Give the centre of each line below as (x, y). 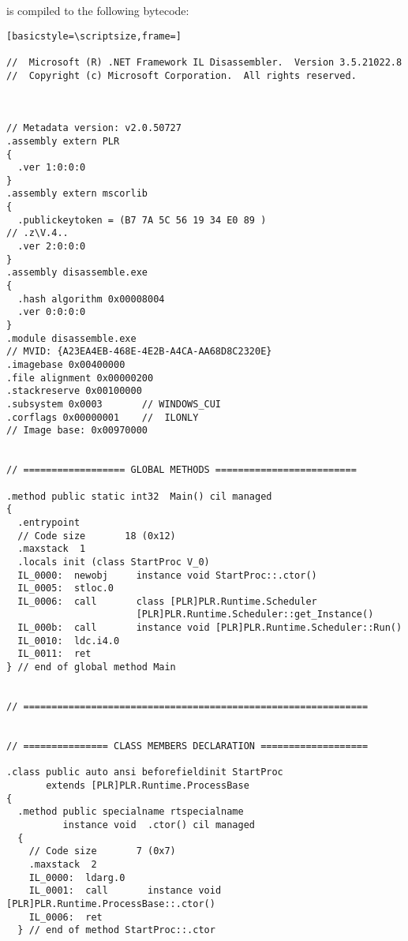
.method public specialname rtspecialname (131, 812)
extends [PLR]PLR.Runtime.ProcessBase (148, 785)
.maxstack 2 (63, 864)
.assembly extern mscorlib (77, 194)
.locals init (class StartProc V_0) (114, 562)
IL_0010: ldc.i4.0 (69, 641)
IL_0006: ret (66, 917)
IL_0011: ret (54, 654)
